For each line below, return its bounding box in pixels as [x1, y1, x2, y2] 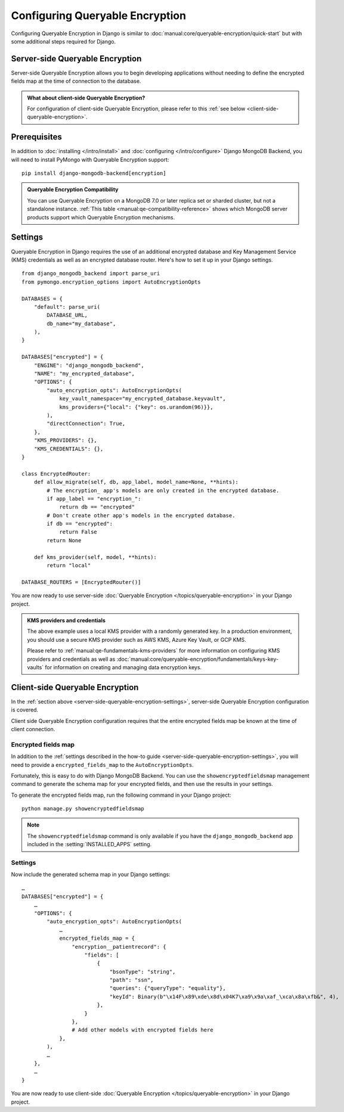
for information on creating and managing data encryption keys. [45, 663, 202, 670]
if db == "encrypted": [47, 520, 113, 527]
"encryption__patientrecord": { [72, 943, 166, 950]
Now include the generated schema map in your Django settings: [11, 871, 171, 878]
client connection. [11, 726, 55, 732]
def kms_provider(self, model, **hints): [33, 554, 157, 560]
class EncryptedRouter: [21, 470, 91, 477]
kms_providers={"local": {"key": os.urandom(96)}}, [59, 403, 214, 411]
